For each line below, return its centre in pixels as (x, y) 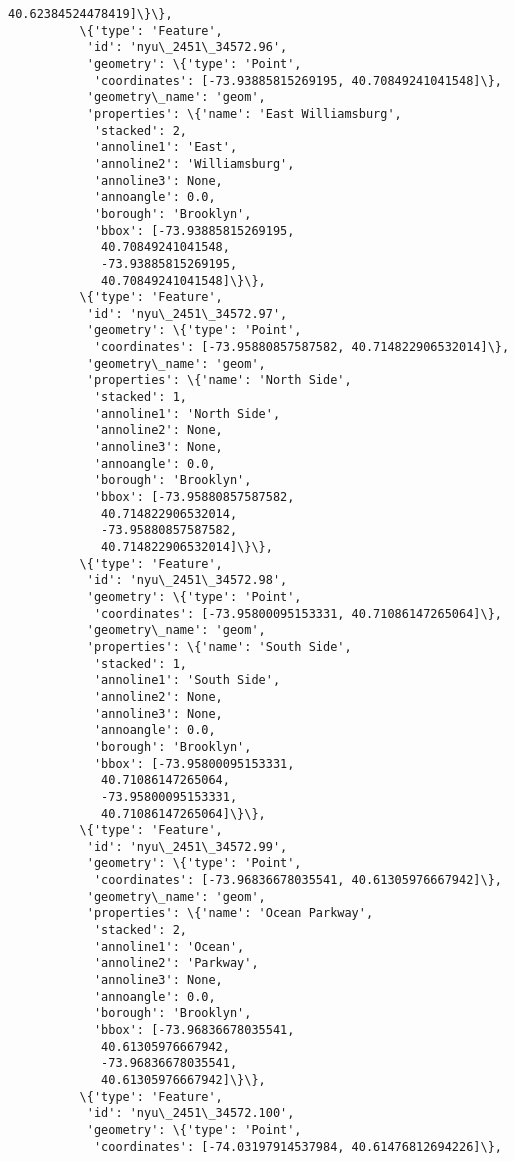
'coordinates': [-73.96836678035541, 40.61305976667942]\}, (297, 880)
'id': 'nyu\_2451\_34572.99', (187, 846)
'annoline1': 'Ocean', (169, 946)
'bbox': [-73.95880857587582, (194, 497)
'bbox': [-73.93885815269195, (194, 230)
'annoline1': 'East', (165, 147)
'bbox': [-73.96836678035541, (194, 1030)
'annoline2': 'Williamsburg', (194, 163)
